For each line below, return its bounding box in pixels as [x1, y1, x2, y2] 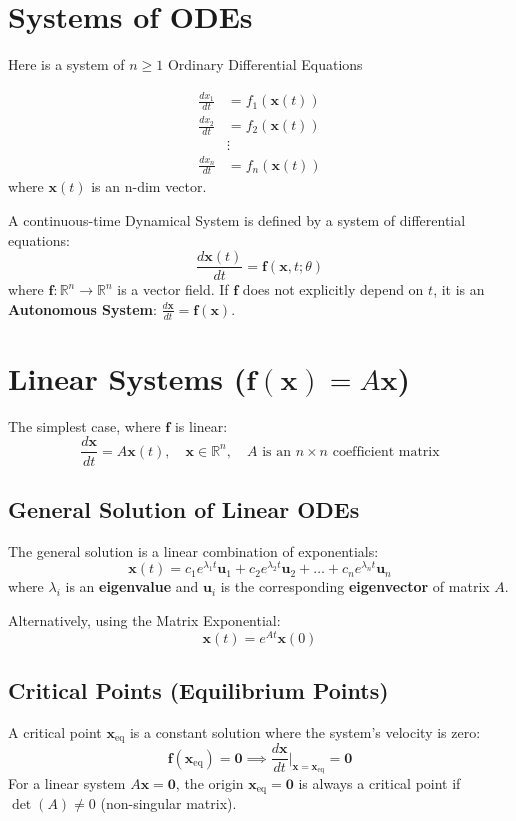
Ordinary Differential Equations [167, 54, 363, 75]
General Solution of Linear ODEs [8, 493, 360, 524]
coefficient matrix [332, 444, 440, 459]
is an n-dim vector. [91, 176, 207, 197]
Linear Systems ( [8, 357, 247, 398]
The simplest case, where [8, 415, 161, 436]
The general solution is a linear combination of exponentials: [8, 540, 379, 561]
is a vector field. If [117, 279, 229, 300]
